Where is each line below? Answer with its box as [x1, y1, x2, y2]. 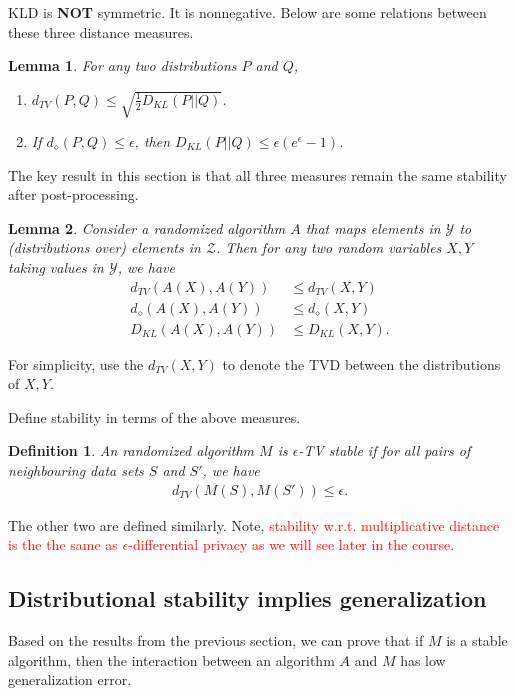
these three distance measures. [8, 21, 194, 42]
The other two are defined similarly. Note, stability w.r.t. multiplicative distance [8, 514, 500, 535]
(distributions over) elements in [8, 237, 201, 258]
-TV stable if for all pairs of [298, 440, 471, 461]
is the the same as [8, 534, 118, 555]
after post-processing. [8, 184, 139, 205]
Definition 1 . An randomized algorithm [8, 440, 255, 461]
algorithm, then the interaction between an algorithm [8, 649, 335, 670]
